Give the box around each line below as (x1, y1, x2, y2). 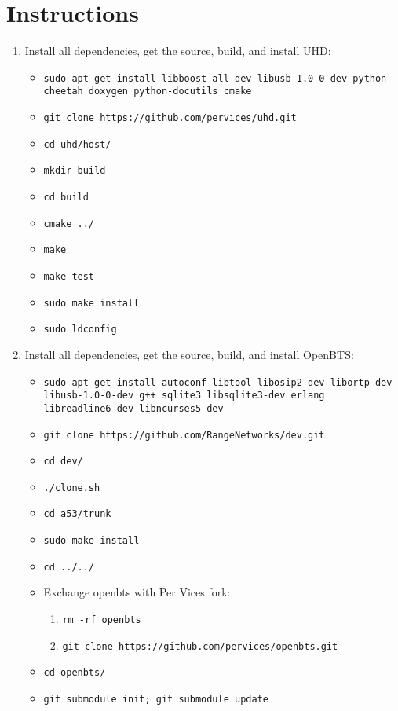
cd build (43, 192, 89, 203)
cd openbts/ (43, 667, 106, 679)
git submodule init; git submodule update (43, 694, 268, 705)
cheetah (43, 86, 83, 97)
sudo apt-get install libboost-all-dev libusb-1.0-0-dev (43, 72, 348, 84)
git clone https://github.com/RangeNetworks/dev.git (43, 429, 325, 441)
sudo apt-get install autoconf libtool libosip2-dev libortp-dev (43, 376, 393, 388)
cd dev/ (43, 456, 83, 467)
